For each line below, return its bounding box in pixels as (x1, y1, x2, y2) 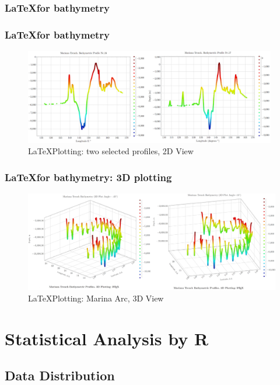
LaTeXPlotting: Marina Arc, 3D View (28, 292, 164, 304)
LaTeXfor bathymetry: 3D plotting (5, 169, 172, 184)
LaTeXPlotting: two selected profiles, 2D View (28, 145, 194, 157)
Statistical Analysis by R (5, 326, 209, 350)
